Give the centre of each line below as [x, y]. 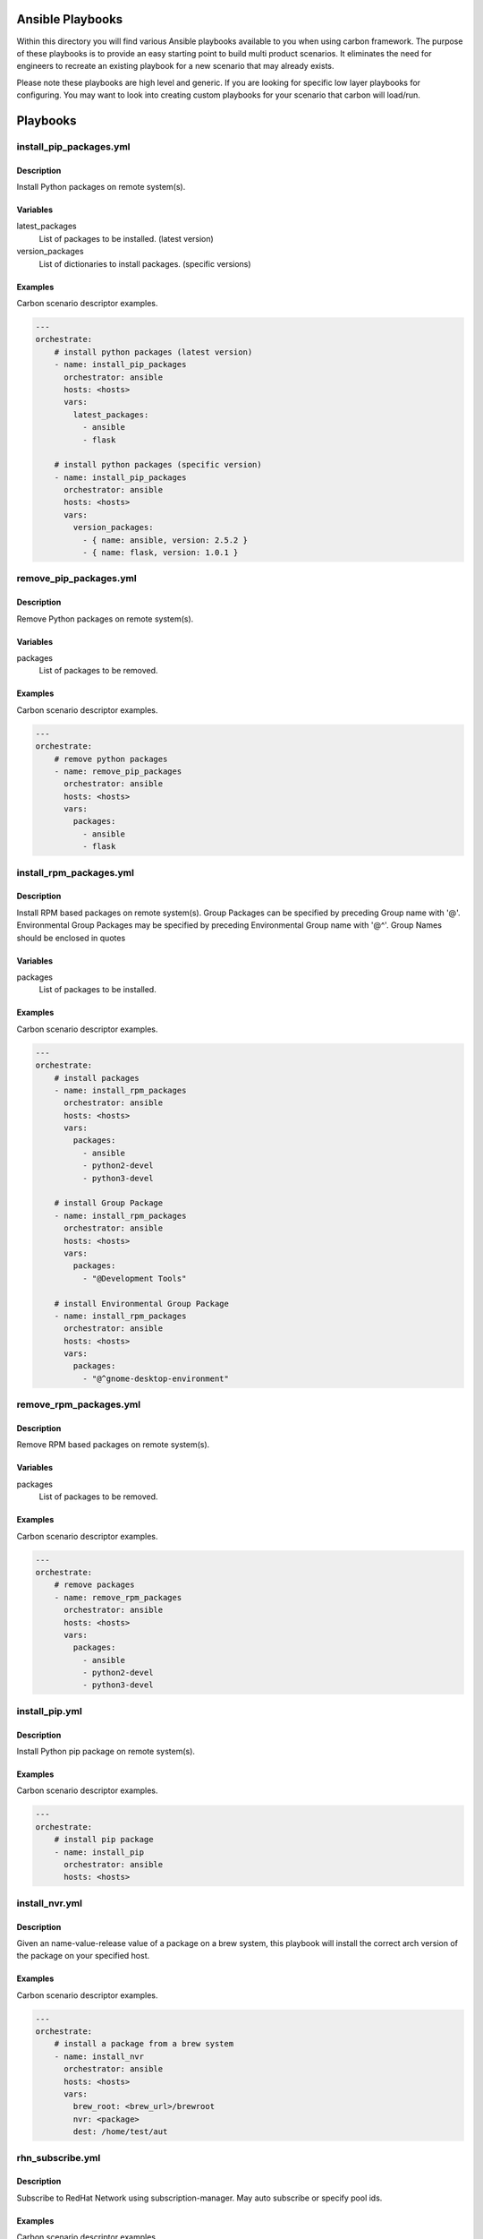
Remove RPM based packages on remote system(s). [113, 1445]
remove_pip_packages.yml [77, 579]
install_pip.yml [49, 1711]
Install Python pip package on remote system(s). [106, 1752]
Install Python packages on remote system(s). [101, 187]
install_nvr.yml [49, 1903]
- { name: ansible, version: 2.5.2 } [165, 540]
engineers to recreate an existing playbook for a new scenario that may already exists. [175, 66]
